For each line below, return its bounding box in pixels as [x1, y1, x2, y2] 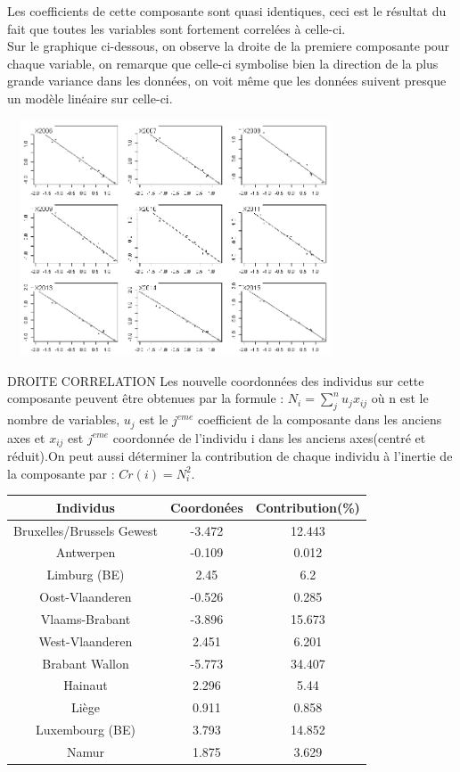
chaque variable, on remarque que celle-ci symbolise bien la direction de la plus [7, 53, 439, 72]
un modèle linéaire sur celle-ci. [7, 88, 173, 107]
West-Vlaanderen [38, 631, 133, 650]
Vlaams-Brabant [40, 609, 131, 628]
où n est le [371, 389, 429, 407]
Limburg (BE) [46, 565, 125, 584]
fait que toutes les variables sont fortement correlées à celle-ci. [7, 19, 346, 37]
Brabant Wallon [42, 653, 129, 672]
